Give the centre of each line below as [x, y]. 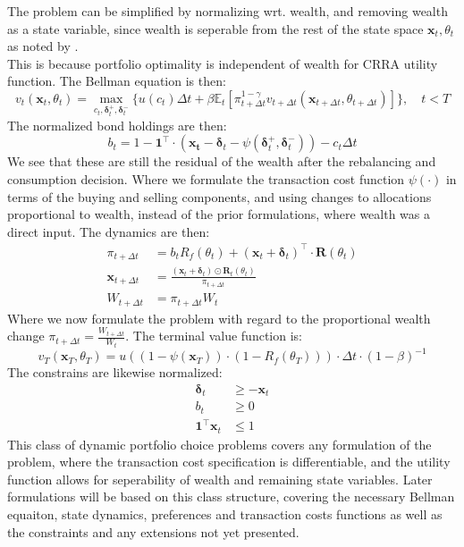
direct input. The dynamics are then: [109, 231]
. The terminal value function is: [214, 336]
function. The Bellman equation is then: [117, 81]
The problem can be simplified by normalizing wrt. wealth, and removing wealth [228, 11]
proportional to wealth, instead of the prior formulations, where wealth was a [219, 214]
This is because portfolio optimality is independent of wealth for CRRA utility [223, 63]
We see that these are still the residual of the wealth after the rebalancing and [222, 161]
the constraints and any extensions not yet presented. [153, 531]
